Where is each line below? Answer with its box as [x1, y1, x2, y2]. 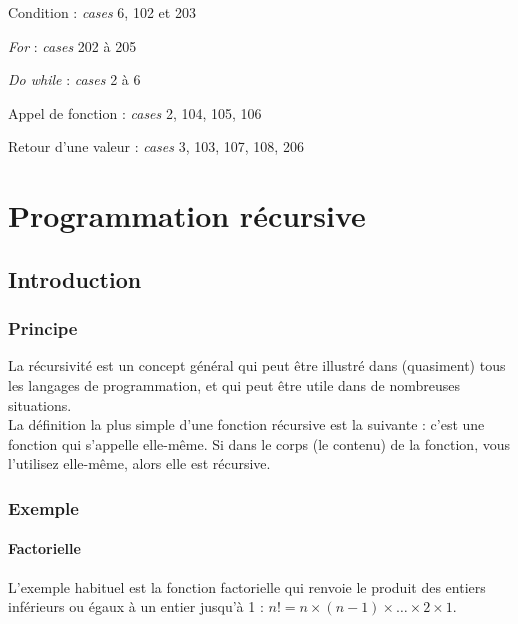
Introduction [8, 263, 142, 294]
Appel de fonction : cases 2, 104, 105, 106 [8, 102, 262, 123]
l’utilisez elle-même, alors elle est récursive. [8, 453, 271, 474]
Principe [8, 316, 78, 341]
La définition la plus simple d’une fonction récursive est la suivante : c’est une [8, 414, 485, 435]
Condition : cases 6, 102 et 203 [8, 2, 196, 22]
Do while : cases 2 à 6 [8, 69, 141, 90]
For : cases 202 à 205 [8, 35, 137, 56]
